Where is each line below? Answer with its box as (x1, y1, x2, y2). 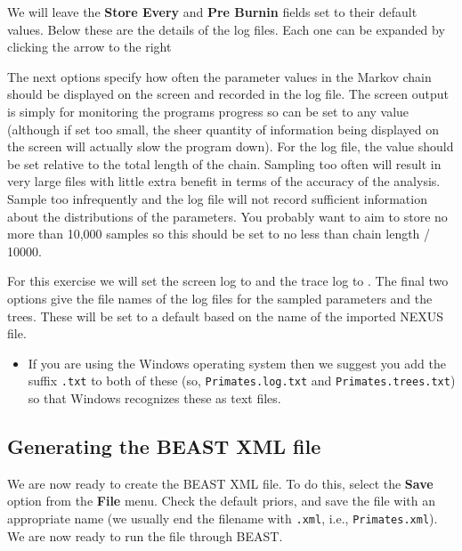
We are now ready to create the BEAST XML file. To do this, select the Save (7, 474, 434, 492)
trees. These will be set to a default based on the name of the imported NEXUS (7, 306, 444, 325)
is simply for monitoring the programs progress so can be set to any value (7, 101, 409, 120)
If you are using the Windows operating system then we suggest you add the (28, 353, 446, 372)
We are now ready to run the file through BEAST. (7, 526, 283, 545)
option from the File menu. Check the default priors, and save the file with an (7, 491, 435, 510)
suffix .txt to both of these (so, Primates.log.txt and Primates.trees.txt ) (28, 371, 456, 390)
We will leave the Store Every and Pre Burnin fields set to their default (7, 3, 417, 20)
